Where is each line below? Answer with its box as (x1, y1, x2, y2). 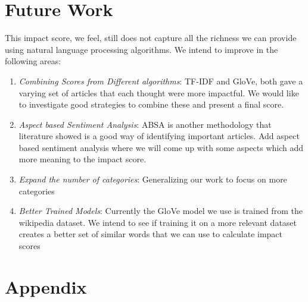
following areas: (5, 55, 61, 67)
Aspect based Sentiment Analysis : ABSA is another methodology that (18, 118, 272, 130)
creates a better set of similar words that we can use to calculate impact (18, 228, 283, 240)
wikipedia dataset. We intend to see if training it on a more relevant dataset (18, 216, 297, 228)
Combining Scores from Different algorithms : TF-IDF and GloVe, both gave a (18, 74, 303, 87)
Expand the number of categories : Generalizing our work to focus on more (18, 173, 287, 185)
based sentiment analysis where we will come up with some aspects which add (18, 141, 304, 153)
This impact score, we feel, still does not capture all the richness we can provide (5, 32, 297, 44)
